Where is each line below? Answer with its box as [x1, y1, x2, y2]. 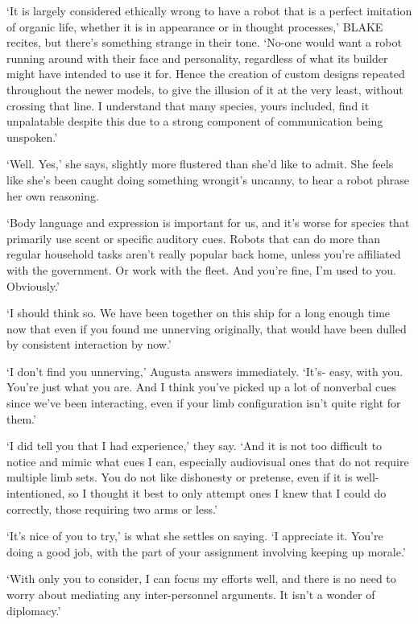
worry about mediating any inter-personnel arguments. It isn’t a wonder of [6, 586, 375, 602]
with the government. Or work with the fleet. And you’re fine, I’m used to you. [6, 261, 397, 278]
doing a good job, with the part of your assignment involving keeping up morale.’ [6, 543, 406, 560]
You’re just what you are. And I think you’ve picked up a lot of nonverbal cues [6, 378, 396, 395]
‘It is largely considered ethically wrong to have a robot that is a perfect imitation [6, 2, 412, 19]
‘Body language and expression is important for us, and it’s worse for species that [6, 214, 410, 231]
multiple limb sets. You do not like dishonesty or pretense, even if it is [6, 469, 353, 486]
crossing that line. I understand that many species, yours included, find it [6, 97, 370, 114]
